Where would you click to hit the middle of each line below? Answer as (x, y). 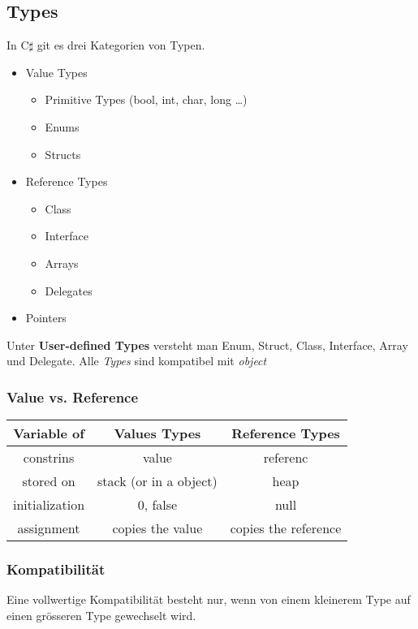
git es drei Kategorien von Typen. (121, 45)
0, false (157, 505)
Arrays (62, 263)
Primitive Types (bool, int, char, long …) (146, 99)
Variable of (49, 433)
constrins (49, 458)
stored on (49, 481)
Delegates (69, 290)
